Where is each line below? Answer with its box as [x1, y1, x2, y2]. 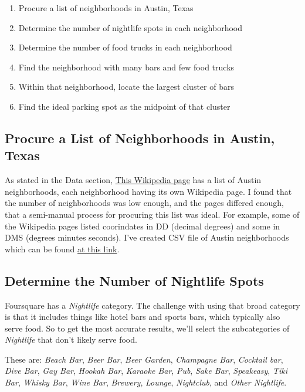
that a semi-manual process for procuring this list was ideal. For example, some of [5, 208, 300, 220]
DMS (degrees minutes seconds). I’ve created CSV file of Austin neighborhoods [5, 231, 289, 244]
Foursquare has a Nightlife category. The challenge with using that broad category [5, 299, 300, 311]
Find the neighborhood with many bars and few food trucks [18, 60, 235, 73]
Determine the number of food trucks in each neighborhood [18, 41, 232, 53]
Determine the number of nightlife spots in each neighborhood [18, 21, 243, 33]
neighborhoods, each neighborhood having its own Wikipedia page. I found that [5, 185, 292, 197]
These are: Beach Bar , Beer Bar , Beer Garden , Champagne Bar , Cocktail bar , [5, 353, 283, 365]
